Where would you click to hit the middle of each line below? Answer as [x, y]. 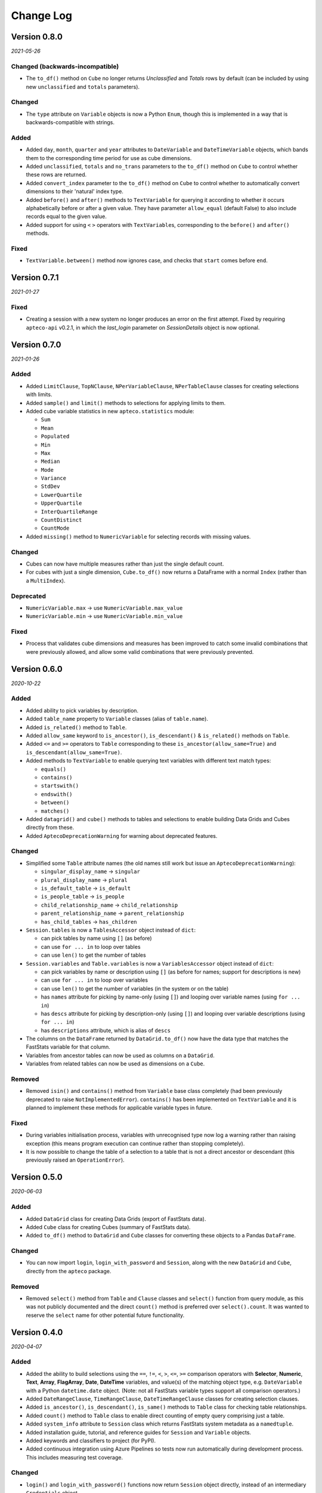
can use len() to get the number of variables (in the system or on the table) [135, 988]
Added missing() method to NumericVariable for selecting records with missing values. [138, 536]
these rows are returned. [56, 175]
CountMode [55, 528]
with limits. [39, 395]
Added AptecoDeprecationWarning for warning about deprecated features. [122, 835]
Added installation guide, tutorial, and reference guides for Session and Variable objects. [139, 1432]
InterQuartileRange [69, 512]
